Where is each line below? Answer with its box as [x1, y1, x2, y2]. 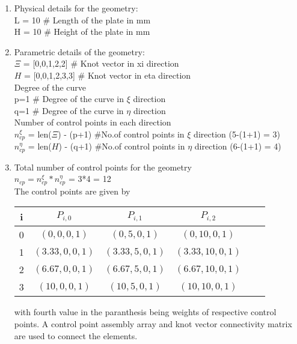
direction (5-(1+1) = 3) [194, 127, 281, 140]
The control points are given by [14, 184, 130, 197]
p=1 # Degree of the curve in [14, 92, 124, 105]
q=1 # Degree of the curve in [14, 104, 124, 116]
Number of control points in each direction [14, 116, 171, 128]
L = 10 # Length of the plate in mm [14, 13, 151, 26]
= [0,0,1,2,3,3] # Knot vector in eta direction [24, 68, 191, 81]
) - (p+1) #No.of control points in [58, 127, 185, 140]
